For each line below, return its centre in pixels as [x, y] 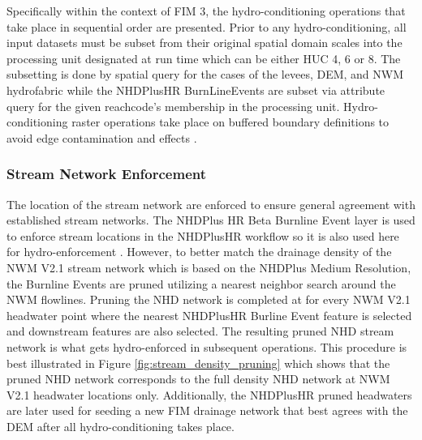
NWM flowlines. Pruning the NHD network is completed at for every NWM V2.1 [209, 299]
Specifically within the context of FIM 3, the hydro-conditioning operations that [206, 11]
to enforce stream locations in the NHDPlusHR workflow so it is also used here [203, 235]
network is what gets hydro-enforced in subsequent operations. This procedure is [207, 346]
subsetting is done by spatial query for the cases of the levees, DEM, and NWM [205, 74]
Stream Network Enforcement [107, 174]
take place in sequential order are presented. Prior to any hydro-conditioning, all [207, 26]
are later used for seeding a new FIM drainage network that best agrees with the [207, 410]
